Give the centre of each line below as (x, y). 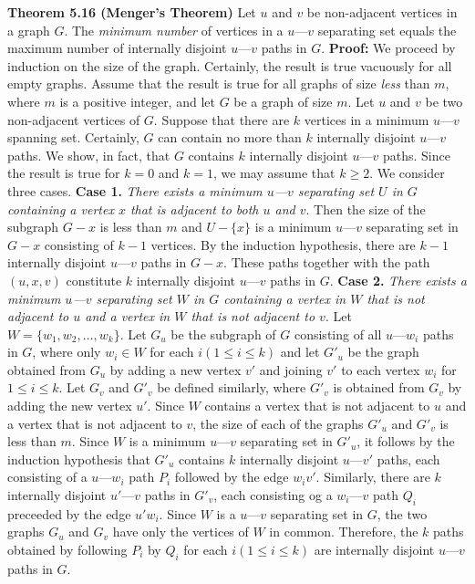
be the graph (383, 352)
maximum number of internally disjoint (117, 48)
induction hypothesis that (79, 459)
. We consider (407, 173)
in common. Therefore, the (344, 532)
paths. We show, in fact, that (89, 155)
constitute (94, 280)
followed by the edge (232, 477)
